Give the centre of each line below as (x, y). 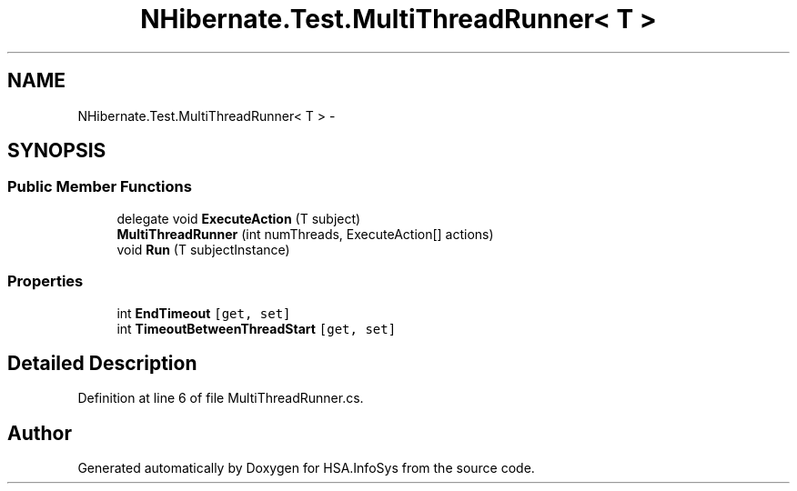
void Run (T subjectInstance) (203, 249)
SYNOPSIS (57, 151)
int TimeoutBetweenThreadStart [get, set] (257, 328)
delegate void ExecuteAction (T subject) (239, 218)
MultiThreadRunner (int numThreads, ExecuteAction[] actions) (305, 234)
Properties (45, 281)
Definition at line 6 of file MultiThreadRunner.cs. (221, 398)
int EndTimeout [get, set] (204, 313)
